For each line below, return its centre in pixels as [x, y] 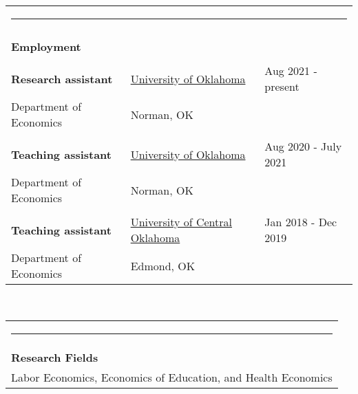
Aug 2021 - [291, 70]
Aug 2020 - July [303, 146]
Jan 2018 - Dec [301, 222]
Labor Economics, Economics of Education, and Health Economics [172, 377]
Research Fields [55, 357]
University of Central [181, 222]
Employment [46, 46]
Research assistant [62, 78]
